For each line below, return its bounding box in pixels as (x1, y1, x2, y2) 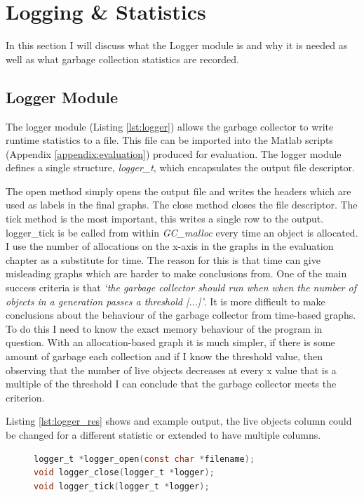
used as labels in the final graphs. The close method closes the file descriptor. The (6, 197, 358, 212)
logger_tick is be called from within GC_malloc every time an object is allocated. (6, 225, 358, 239)
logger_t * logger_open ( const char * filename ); (34, 453, 255, 464)
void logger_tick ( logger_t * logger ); (34, 481, 210, 491)
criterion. (6, 390, 45, 404)
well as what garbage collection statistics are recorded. (6, 51, 239, 66)
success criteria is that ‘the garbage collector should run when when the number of (6, 280, 356, 295)
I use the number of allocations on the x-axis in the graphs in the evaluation (6, 239, 334, 253)
